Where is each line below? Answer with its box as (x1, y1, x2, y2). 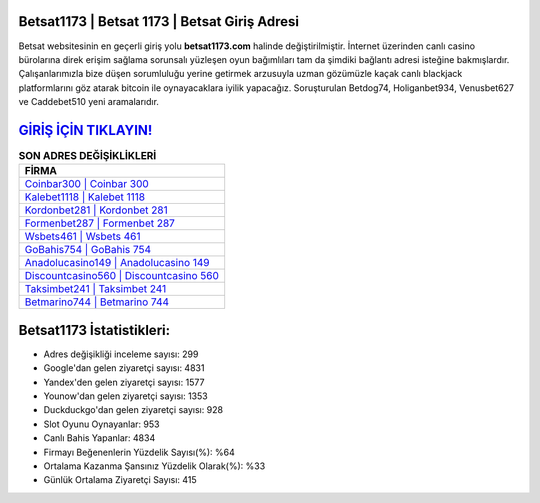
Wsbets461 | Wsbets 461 (24, 230, 141, 244)
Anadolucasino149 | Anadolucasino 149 (24, 256, 210, 270)
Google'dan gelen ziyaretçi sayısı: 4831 (43, 362, 205, 374)
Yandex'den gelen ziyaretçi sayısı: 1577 (43, 376, 205, 388)
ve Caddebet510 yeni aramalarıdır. (18, 96, 160, 108)
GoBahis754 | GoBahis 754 (24, 243, 152, 257)
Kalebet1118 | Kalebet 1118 (24, 190, 145, 204)
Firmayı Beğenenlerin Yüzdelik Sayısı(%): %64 (43, 446, 235, 458)
